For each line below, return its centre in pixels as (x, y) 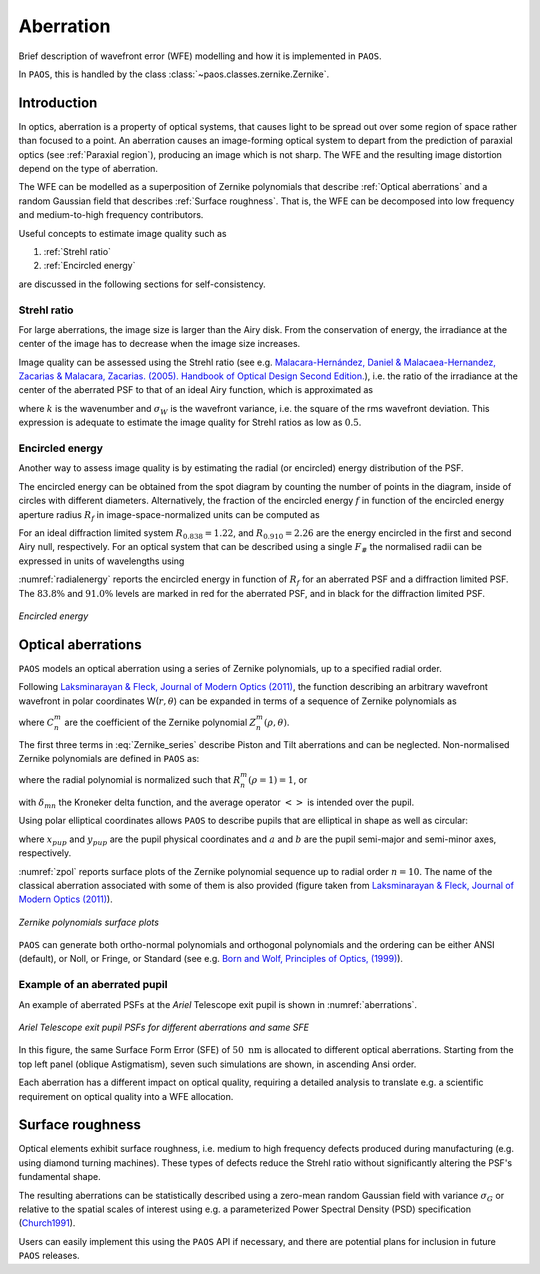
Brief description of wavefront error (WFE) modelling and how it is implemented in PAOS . (200, 56)
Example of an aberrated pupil (93, 985)
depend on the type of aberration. (88, 169)
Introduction (58, 102)
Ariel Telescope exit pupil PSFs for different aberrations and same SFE (164, 1027)
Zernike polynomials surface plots (89, 922)
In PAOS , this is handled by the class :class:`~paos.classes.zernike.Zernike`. (174, 74)
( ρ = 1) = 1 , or (278, 780)
